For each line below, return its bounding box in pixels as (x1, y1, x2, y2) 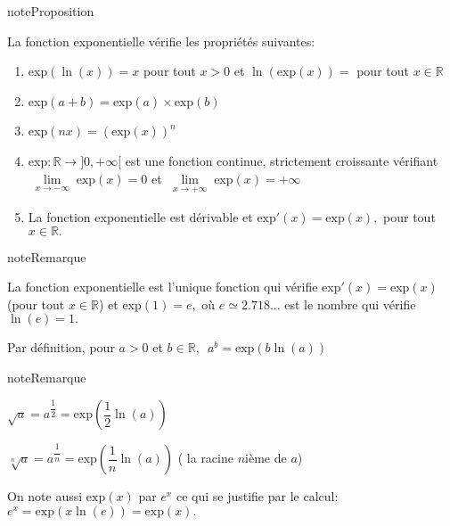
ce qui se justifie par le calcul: (176, 487, 339, 505)
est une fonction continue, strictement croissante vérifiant (125, 151, 438, 169)
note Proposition (7, 2, 94, 20)
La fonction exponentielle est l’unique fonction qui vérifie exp (7, 277, 341, 296)
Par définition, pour (7, 338, 115, 357)
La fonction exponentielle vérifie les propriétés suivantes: (7, 31, 315, 50)
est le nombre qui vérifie (284, 294, 416, 313)
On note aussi (7, 487, 83, 505)
